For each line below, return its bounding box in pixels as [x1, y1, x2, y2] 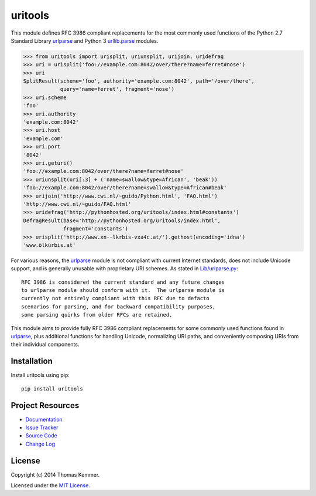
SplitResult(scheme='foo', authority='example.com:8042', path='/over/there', [23, 78, 255, 84]
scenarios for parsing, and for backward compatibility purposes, [21, 303, 216, 310]
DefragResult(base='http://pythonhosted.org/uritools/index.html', [23, 217, 221, 224]
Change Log [25, 440, 56, 447]
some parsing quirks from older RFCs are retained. [21, 311, 173, 318]
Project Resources [11, 400, 80, 410]
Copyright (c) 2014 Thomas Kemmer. [11, 471, 100, 478]
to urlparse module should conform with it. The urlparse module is [21, 287, 225, 294]
